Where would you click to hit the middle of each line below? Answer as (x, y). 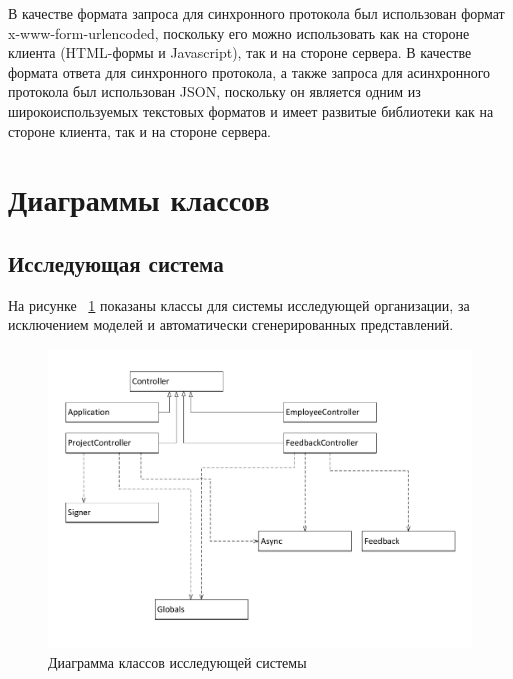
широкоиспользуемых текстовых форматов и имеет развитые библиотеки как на (251, 110)
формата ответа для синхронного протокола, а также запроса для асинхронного (249, 71)
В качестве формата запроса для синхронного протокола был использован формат (256, 13)
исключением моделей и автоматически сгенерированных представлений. (231, 324)
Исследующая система (116, 262)
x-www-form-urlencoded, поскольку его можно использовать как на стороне (239, 32)
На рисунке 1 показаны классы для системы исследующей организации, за (239, 304)
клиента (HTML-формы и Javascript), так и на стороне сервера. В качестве (240, 52)
